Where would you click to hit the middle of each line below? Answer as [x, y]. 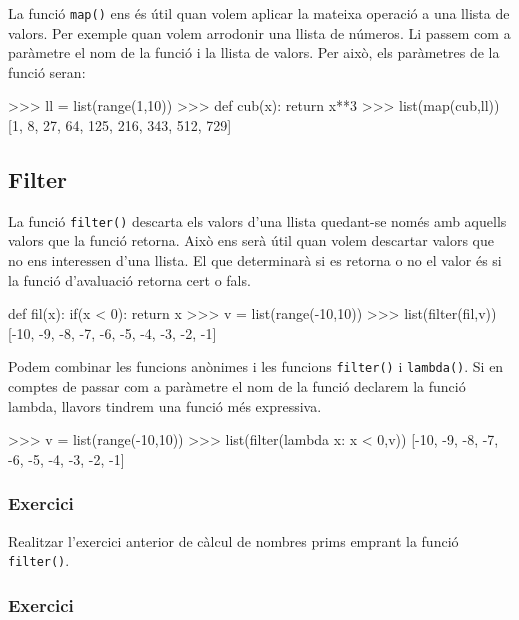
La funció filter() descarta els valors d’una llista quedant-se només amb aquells [257, 220]
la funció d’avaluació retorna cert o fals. [129, 279]
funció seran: [47, 71]
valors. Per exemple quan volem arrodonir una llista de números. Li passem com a [259, 32]
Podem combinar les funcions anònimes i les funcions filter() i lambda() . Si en [256, 366]
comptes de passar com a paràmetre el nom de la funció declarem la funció [237, 386]
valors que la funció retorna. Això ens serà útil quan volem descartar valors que [251, 240]
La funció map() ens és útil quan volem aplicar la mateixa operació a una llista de [259, 13]
